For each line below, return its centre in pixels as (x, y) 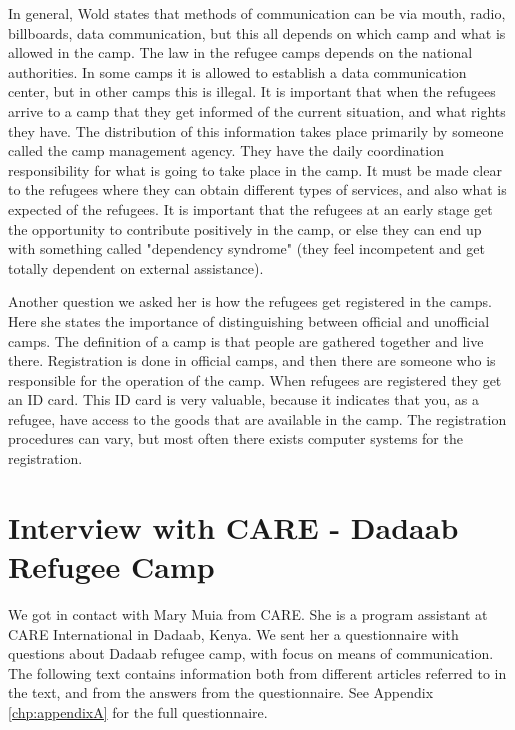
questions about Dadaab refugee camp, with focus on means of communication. (251, 653)
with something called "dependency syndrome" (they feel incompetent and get (246, 248)
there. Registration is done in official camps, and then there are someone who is (252, 360)
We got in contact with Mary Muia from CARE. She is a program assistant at (248, 613)
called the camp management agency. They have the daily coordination (226, 150)
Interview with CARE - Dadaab (233, 526)
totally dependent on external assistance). (136, 267)
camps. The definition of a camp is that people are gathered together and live (246, 340)
